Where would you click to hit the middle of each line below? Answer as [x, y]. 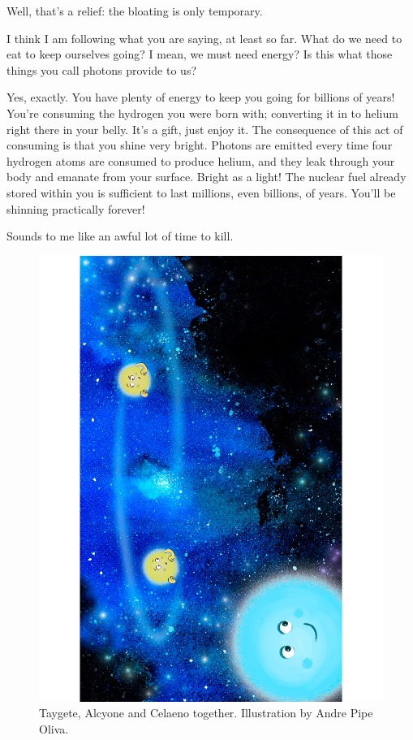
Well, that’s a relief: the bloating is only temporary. [135, 11]
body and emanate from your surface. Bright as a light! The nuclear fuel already [206, 177]
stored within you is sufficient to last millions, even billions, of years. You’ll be [201, 192]
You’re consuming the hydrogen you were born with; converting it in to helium [202, 113]
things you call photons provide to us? [102, 69]
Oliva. [54, 728]
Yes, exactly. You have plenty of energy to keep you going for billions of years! [201, 97]
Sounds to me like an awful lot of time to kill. [120, 236]
